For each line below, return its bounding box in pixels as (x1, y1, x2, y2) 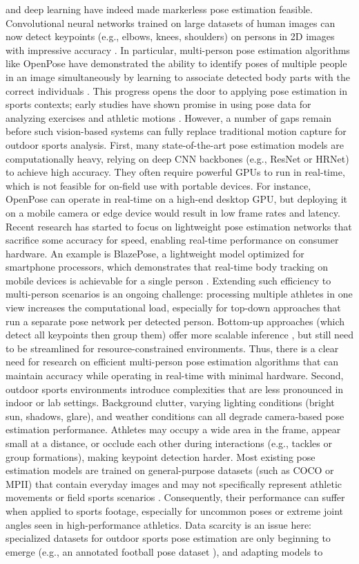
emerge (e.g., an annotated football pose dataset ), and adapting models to (6, 544, 323, 558)
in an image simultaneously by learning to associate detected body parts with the (6, 69, 351, 84)
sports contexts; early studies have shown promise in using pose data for (6, 97, 311, 111)
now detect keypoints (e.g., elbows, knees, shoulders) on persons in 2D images (6, 29, 335, 44)
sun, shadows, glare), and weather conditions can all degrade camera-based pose (6, 408, 345, 423)
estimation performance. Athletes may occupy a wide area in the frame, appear (6, 422, 341, 437)
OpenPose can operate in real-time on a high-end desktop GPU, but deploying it (6, 192, 348, 206)
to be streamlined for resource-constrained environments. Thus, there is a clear (6, 340, 339, 355)
